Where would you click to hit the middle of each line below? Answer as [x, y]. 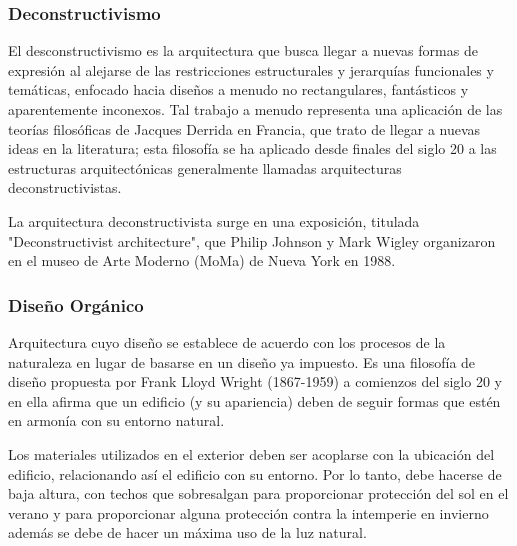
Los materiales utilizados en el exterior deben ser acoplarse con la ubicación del [251, 453]
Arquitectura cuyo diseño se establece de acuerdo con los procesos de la [227, 341]
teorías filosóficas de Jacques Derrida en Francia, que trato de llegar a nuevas [244, 128]
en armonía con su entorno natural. [116, 420]
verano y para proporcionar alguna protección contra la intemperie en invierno [248, 512]
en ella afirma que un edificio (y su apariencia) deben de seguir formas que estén [254, 400]
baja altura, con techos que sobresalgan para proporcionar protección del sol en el [258, 493]
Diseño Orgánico [76, 304]
